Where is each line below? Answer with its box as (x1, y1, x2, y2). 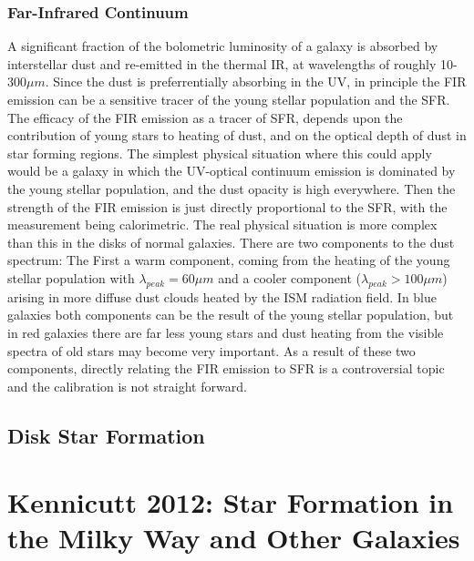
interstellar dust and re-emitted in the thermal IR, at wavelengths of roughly (7, 54, 437, 73)
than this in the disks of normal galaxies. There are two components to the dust (7, 232, 455, 251)
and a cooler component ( (218, 268, 362, 287)
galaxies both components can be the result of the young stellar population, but (7, 305, 454, 324)
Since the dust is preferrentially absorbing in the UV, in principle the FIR (53, 72, 467, 91)
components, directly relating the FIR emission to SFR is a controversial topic (7, 359, 445, 378)
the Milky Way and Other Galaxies (7, 519, 460, 556)
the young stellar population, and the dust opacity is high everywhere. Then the (7, 178, 456, 198)
